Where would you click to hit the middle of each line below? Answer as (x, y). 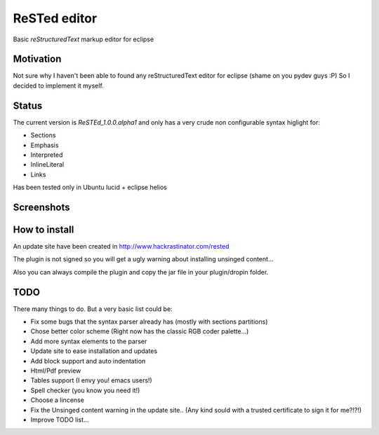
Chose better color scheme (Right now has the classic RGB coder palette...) (140, 331)
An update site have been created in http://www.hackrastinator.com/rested (121, 247)
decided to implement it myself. (59, 85)
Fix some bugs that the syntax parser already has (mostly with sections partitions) (149, 322)
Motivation (37, 59)
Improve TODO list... (60, 420)
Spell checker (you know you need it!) (85, 390)
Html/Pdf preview (56, 371)
